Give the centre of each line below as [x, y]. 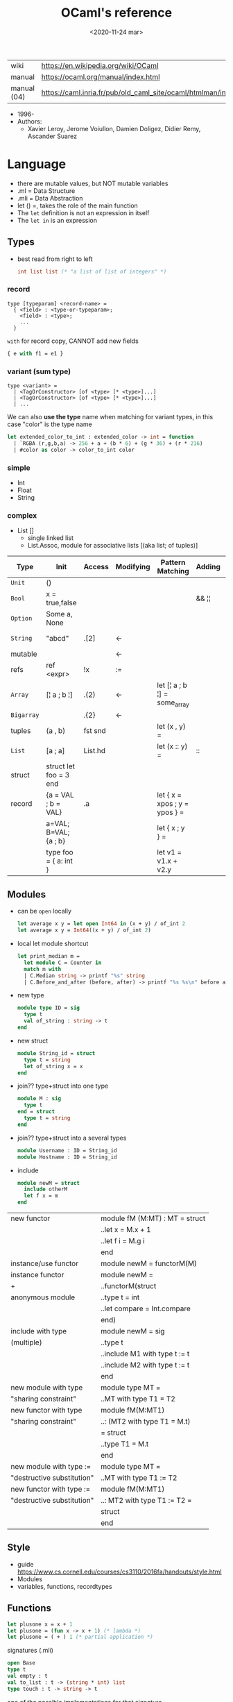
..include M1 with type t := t [145, 1354]
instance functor [37, 1275]
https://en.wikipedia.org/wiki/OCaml [100, 65]
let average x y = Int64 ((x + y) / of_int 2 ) [84, 930]
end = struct [36, 1112]
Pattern [173, 562]
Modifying [133, 567]
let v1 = [170, 852]
